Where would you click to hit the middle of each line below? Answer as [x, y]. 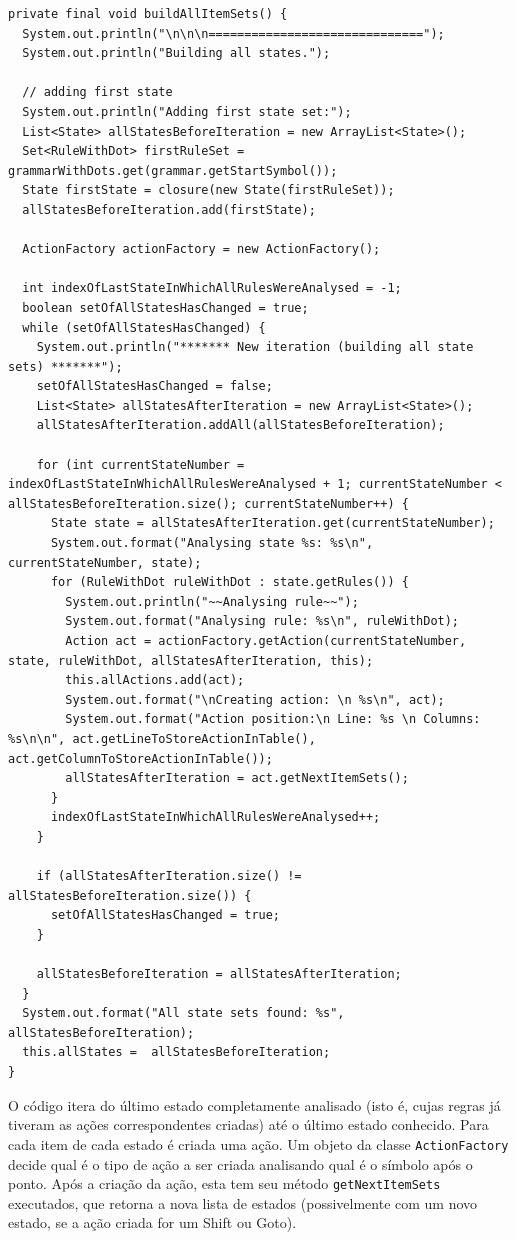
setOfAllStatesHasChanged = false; [154, 386]
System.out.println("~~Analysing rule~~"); [212, 601]
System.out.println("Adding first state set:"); [187, 111]
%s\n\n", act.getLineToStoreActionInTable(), [162, 738]
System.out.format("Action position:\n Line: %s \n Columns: [273, 719]
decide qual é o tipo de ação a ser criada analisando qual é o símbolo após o [240, 1163]
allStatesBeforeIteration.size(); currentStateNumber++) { [208, 503]
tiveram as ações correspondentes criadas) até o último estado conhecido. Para [248, 1124]
